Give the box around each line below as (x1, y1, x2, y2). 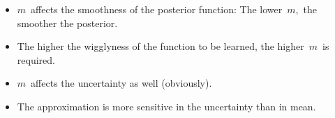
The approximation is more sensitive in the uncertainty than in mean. (17, 99, 316, 113)
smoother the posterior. (17, 15, 118, 30)
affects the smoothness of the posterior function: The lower (31, 2, 283, 16)
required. (17, 52, 55, 67)
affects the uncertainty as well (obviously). (31, 76, 212, 90)
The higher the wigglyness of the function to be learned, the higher (17, 39, 304, 53)
